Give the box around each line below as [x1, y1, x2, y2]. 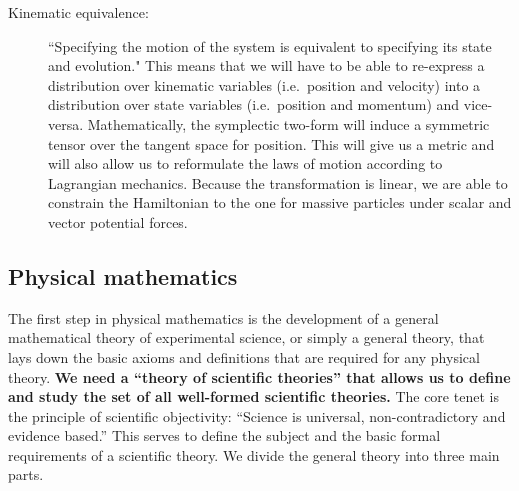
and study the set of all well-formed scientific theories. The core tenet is [8, 386, 499, 407]
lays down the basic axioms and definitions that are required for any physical [8, 346, 480, 367]
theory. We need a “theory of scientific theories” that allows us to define [8, 366, 511, 387]
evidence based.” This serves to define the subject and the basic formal [8, 425, 441, 446]
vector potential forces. [48, 211, 188, 232]
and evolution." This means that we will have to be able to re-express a [48, 55, 485, 76]
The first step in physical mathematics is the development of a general [8, 307, 439, 328]
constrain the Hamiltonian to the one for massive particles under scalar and [48, 192, 512, 213]
